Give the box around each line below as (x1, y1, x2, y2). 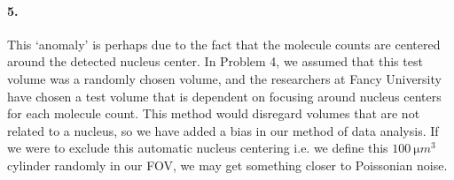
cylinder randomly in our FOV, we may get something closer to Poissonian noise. (7, 155, 448, 174)
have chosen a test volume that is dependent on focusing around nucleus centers (7, 86, 442, 105)
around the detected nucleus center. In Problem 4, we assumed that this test (7, 52, 423, 71)
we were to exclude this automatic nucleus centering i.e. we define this (7, 139, 388, 157)
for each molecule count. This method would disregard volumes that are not (7, 104, 420, 123)
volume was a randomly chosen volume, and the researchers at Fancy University (7, 69, 442, 87)
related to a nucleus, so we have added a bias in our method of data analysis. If (7, 121, 439, 139)
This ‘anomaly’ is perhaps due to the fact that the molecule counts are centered (7, 34, 441, 53)
